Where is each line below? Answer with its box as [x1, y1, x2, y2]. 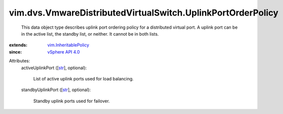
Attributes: [9, 58, 30, 64]
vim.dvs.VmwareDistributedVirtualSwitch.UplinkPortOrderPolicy [9, 7, 279, 18]
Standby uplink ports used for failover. [33, 98, 110, 104]
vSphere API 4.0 [47, 49, 80, 55]
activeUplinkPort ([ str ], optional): [21, 65, 87, 71]
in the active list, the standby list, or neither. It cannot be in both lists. [21, 31, 159, 37]
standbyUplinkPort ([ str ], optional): [21, 87, 91, 93]
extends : [9, 42, 28, 48]
